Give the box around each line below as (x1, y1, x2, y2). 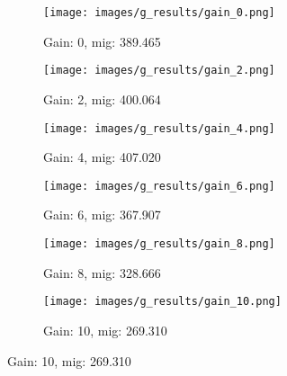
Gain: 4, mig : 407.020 (43, 148, 161, 166)
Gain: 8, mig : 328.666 (43, 263, 161, 282)
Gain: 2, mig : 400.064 (43, 89, 161, 108)
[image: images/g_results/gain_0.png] (43, 6, 275, 19)
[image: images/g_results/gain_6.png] (43, 179, 275, 192)
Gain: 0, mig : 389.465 (43, 31, 161, 50)
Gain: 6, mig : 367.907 (43, 205, 161, 224)
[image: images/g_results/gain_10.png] (43, 295, 282, 309)
